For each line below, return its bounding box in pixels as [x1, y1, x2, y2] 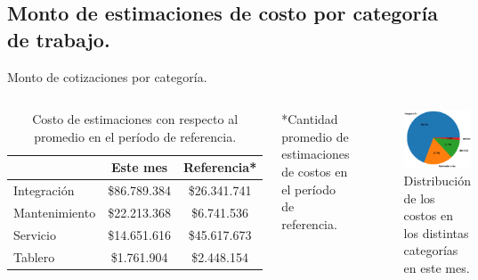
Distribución [403, 171, 471, 190]
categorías [403, 241, 458, 259]
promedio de [281, 127, 349, 145]
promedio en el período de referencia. [34, 127, 237, 145]
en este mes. [403, 259, 470, 277]
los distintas [403, 223, 469, 242]
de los [403, 188, 435, 207]
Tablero [13, 247, 55, 266]
